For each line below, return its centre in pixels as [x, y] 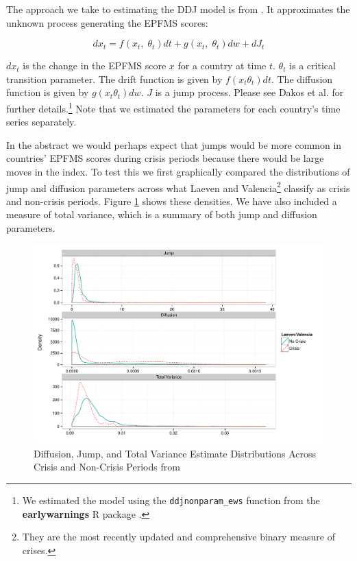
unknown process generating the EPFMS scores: [107, 22]
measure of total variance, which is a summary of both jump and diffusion [162, 214]
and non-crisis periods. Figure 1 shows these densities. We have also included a [172, 201]
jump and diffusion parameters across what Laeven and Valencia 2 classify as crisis [178, 187]
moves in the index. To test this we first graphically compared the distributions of [178, 171]
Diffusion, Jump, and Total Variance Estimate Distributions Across [175, 453]
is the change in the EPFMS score [95, 65]
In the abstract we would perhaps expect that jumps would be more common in [174, 144]
